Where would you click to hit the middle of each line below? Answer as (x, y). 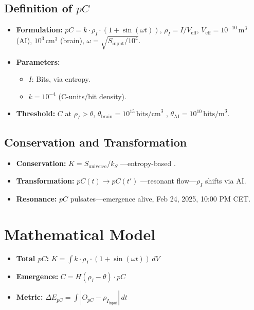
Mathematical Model (80, 234)
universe (98, 166)
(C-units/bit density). (92, 96)
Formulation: (39, 30)
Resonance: (37, 198)
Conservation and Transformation (96, 142)
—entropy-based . (148, 163)
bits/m (214, 114)
